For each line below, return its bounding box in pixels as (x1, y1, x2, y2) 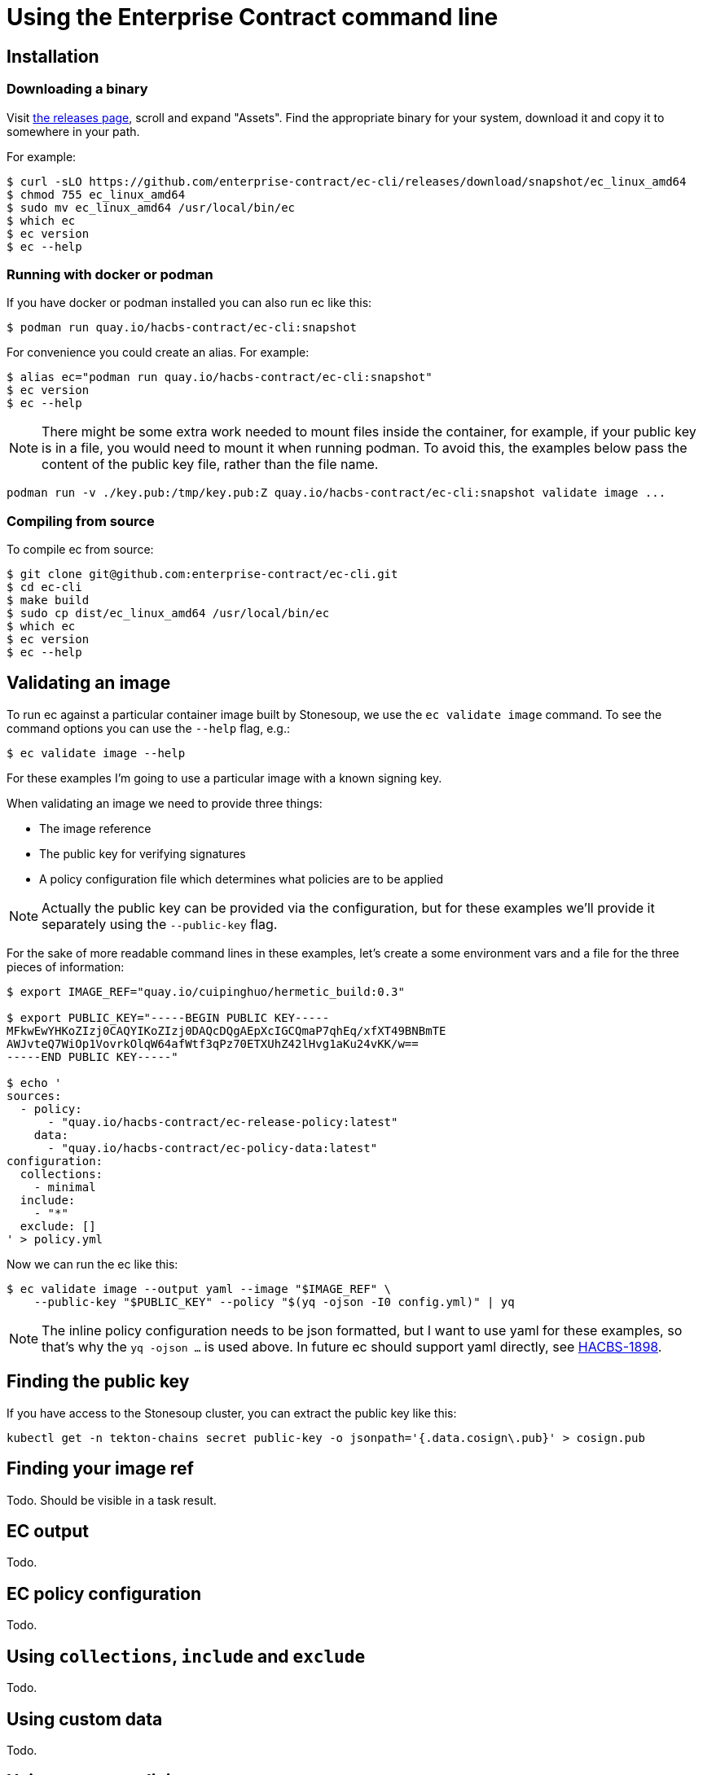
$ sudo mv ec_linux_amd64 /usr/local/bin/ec (7, 200, 296, 214)
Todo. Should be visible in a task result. (7, 1492, 217, 1507)
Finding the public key (7, 1371, 190, 1392)
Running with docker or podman (7, 265, 213, 283)
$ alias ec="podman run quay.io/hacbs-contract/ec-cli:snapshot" (7, 370, 433, 384)
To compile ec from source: (7, 542, 154, 557)
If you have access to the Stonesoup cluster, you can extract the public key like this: (7, 1405, 457, 1420)
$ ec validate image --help (7, 746, 186, 760)
